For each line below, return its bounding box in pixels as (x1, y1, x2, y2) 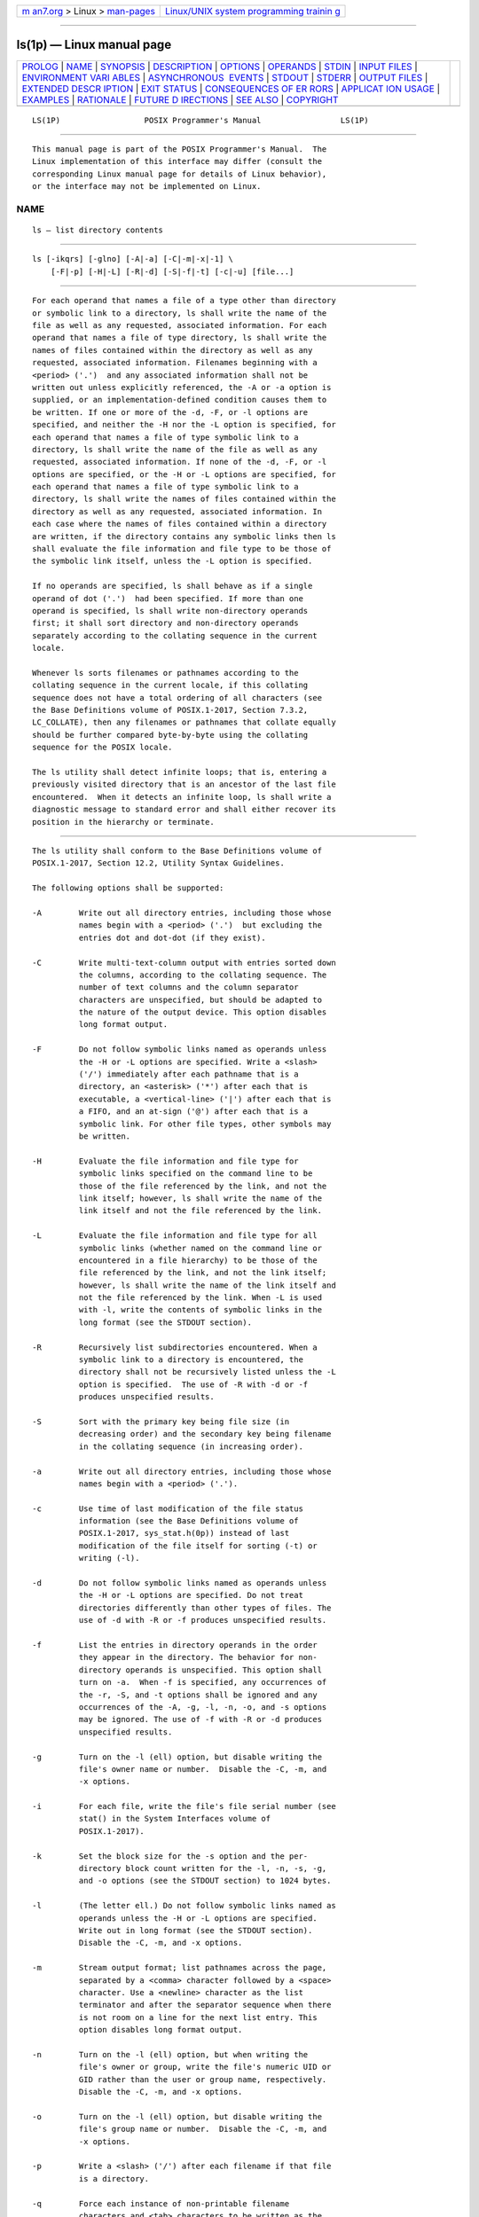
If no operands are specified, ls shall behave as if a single (32, 581, 313, 591)
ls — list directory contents (32, 225, 164, 235)
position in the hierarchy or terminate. (32, 817, 215, 826)
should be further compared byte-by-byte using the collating (32, 730, 309, 740)
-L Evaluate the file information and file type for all (32, 1231, 318, 1241)
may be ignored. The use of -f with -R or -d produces (78, 1714, 323, 1725)
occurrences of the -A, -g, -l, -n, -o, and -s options (78, 1702, 327, 1712)
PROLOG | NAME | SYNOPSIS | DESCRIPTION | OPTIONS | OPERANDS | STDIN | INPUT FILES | (21, 60, 419, 73)
